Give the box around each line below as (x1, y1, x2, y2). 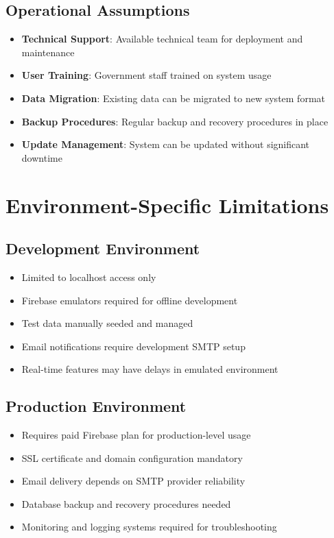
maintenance (21, 45, 75, 59)
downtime (21, 150, 62, 164)
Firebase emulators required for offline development (21, 293, 238, 307)
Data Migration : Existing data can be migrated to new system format (21, 90, 326, 105)
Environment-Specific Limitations (5, 191, 329, 219)
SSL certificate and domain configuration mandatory (21, 450, 243, 465)
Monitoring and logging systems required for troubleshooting (21, 519, 277, 534)
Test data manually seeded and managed (21, 316, 193, 330)
